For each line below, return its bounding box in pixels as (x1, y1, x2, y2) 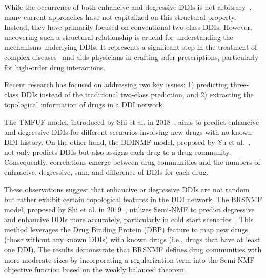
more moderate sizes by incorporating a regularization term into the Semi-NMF (4, 254, 255, 265)
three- (230, 79, 249, 90)
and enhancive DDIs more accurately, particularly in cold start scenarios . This (4, 214, 254, 225)
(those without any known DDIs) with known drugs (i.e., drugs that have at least (4, 234, 260, 245)
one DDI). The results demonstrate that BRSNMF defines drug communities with (4, 244, 262, 255)
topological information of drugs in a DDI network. (4, 99, 165, 110)
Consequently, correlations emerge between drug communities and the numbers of (4, 156, 260, 167)
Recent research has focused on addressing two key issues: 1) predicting (4, 79, 228, 90)
